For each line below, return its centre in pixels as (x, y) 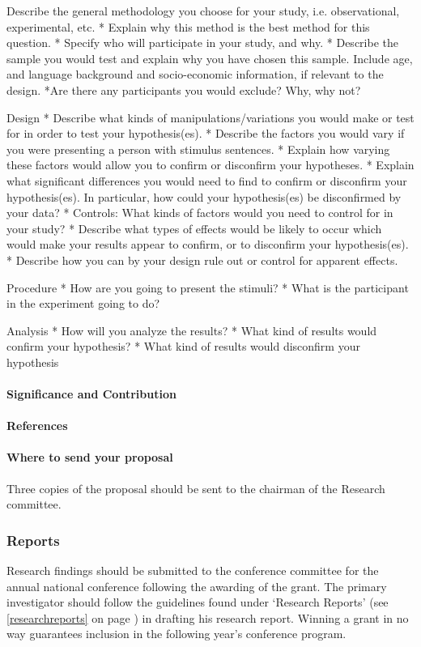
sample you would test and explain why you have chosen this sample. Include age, (210, 58)
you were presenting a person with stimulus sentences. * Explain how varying (198, 149)
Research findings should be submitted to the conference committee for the (193, 570)
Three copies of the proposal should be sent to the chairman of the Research (196, 488)
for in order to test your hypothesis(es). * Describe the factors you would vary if (206, 133)
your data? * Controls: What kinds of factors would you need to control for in (200, 213)
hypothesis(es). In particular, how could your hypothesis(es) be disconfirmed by (204, 196)
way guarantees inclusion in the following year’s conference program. (176, 634)
